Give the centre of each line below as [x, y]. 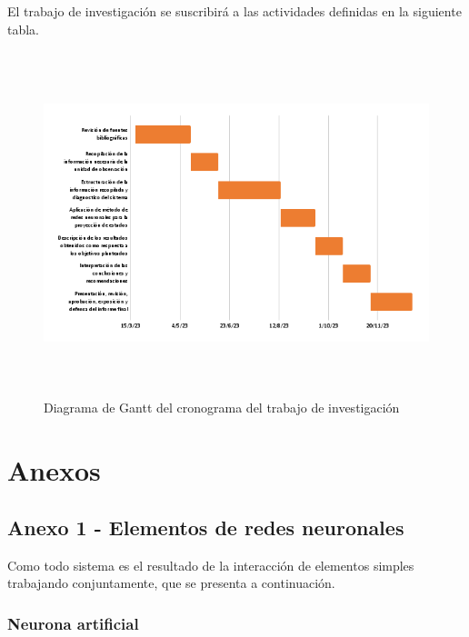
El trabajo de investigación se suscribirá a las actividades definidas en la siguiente [234, 11]
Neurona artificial [73, 623]
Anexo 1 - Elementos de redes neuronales [206, 528]
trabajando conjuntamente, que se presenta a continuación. [171, 583]
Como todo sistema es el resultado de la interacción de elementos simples [211, 565]
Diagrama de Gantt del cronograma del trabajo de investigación [222, 407]
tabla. [24, 29]
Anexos [54, 469]
